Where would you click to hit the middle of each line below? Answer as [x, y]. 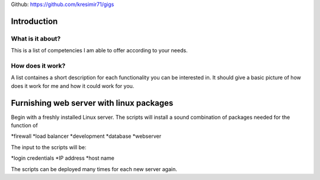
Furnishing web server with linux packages [92, 103]
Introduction [34, 21]
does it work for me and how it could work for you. [73, 86]
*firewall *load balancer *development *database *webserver [86, 136]
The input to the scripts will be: [49, 147]
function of [24, 125]
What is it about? [36, 39]
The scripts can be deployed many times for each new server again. [94, 169]
